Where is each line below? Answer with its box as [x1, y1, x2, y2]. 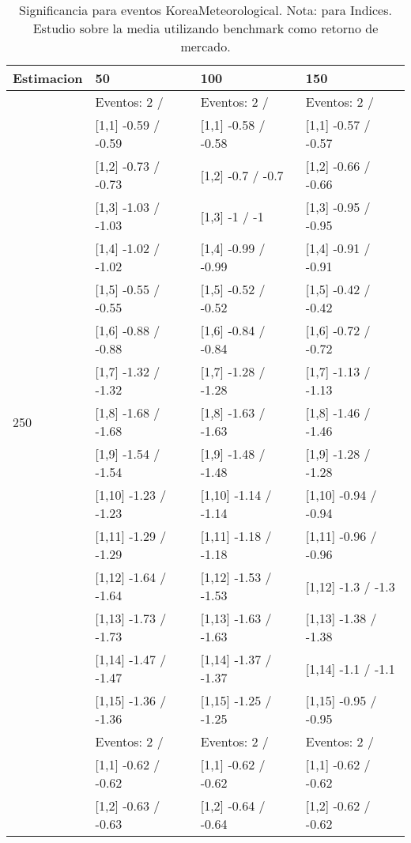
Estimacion [13, 69, 83, 87]
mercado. [180, 37, 231, 55]
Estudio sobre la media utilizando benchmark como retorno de [32, 19, 379, 37]
